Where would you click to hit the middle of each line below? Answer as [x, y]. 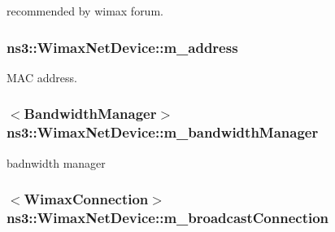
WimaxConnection [86, 199]
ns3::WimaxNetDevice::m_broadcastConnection [168, 217]
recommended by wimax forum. [85, 11]
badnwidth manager [56, 162]
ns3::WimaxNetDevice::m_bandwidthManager [163, 132]
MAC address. [42, 77]
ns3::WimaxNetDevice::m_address [122, 47]
